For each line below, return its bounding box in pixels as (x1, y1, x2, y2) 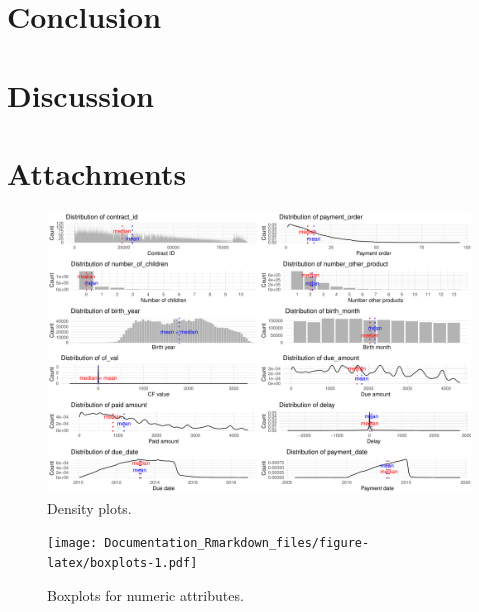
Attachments (7, 152, 187, 193)
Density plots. (47, 497, 132, 518)
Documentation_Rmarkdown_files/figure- (104, 536, 370, 551)
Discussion (7, 74, 154, 115)
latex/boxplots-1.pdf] (47, 556, 198, 571)
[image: (47, 536, 98, 551)
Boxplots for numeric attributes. (47, 584, 244, 605)
